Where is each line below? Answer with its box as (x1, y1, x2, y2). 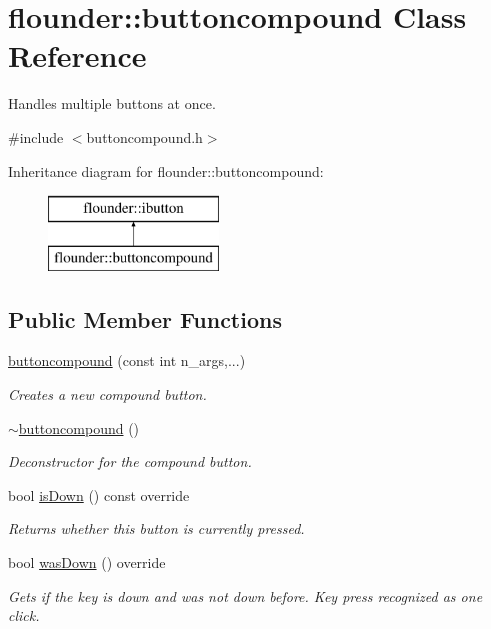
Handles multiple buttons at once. (8, 93, 216, 114)
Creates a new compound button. (8, 384, 207, 405)
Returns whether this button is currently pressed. (8, 518, 305, 539)
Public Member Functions (8, 303, 282, 334)
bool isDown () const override (8, 484, 190, 505)
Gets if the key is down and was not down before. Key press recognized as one (8, 585, 483, 606)
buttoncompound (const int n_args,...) (8, 350, 246, 371)
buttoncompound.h (86, 126, 203, 147)
